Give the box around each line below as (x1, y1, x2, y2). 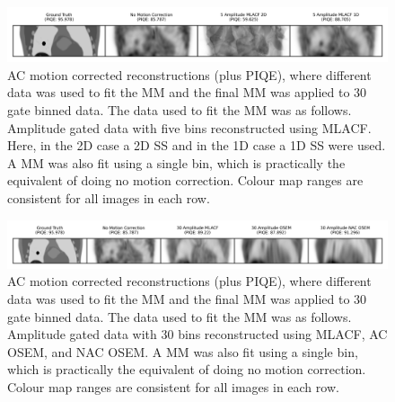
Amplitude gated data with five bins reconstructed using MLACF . (7, 118, 372, 137)
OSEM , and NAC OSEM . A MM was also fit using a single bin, (7, 342, 358, 361)
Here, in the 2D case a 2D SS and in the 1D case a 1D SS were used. (7, 136, 386, 155)
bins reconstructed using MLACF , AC (178, 325, 388, 344)
